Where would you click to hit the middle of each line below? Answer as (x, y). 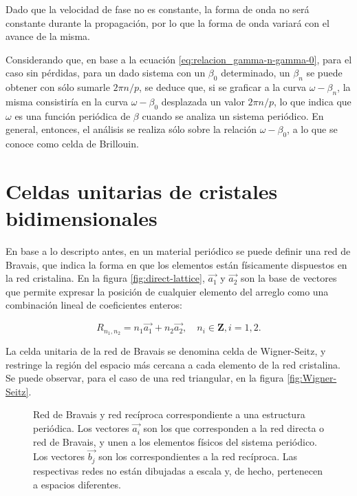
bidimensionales (82, 218)
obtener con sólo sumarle (58, 87)
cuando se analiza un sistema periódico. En (233, 115)
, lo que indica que (312, 101)
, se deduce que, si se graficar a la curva (223, 87)
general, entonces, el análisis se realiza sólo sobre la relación (131, 129)
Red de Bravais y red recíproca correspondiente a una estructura (169, 414)
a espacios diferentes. (77, 484)
